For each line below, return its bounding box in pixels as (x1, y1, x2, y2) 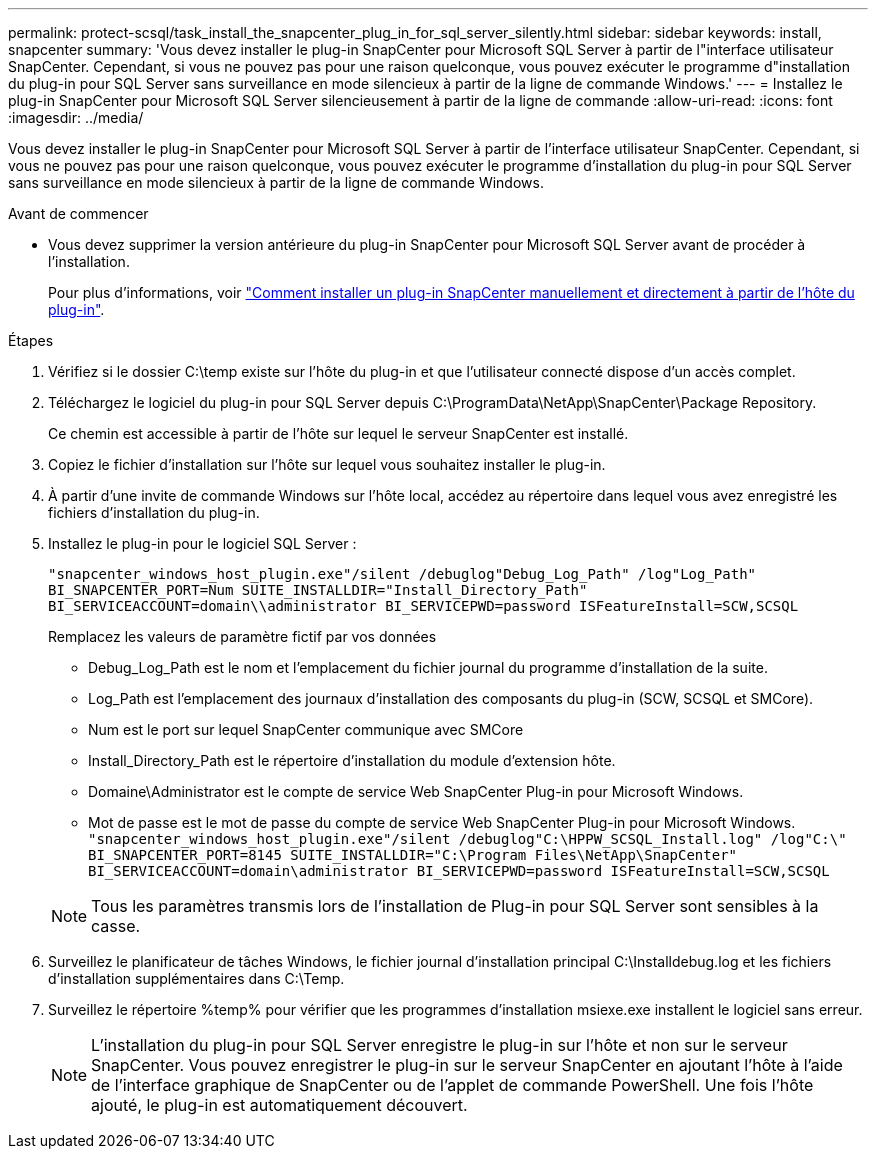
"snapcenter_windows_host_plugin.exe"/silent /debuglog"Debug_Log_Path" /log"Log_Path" (48, 566, 757, 582)
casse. (91, 916, 141, 936)
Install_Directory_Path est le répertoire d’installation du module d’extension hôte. (88, 752, 616, 769)
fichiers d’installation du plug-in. (48, 504, 260, 521)
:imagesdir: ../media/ (8, 109, 144, 126)
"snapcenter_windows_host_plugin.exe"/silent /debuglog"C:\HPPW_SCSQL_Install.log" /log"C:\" (88, 831, 847, 847)
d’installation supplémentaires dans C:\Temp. (48, 970, 345, 987)
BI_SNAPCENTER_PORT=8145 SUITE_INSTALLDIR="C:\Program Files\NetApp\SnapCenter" (88, 847, 738, 863)
